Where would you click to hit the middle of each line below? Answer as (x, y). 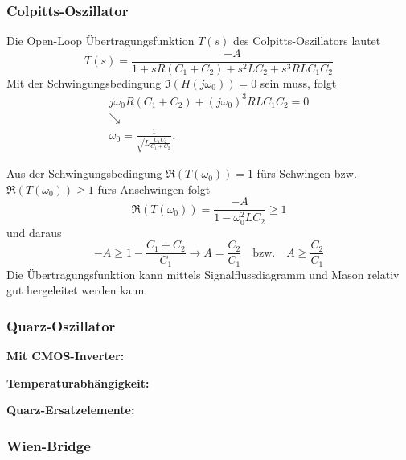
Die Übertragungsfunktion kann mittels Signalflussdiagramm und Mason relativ (203, 274)
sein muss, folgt (298, 82)
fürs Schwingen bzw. (307, 173)
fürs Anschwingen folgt (154, 189)
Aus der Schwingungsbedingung (84, 173)
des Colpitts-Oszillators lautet (307, 41)
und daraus (34, 232)
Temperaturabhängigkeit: (78, 382)
